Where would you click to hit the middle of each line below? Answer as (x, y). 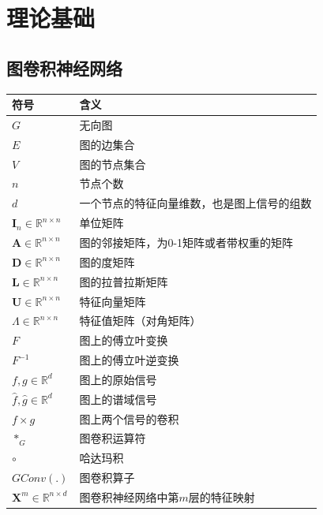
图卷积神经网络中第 (129, 496)
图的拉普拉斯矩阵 (124, 281)
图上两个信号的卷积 (129, 418)
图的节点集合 (113, 164)
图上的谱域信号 (118, 399)
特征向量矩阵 (113, 301)
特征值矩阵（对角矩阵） (140, 321)
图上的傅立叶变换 (124, 340)
